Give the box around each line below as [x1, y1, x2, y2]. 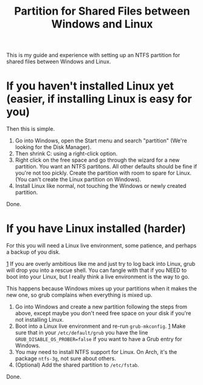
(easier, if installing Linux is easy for [6, 92, 193, 106]
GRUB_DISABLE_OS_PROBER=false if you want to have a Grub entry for [15, 336, 182, 343]
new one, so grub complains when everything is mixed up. [6, 291, 153, 299]
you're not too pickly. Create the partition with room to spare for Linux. [15, 169, 192, 177]
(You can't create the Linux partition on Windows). [15, 176, 142, 183]
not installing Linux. [15, 316, 64, 324]
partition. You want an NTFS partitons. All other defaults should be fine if [15, 163, 198, 170]
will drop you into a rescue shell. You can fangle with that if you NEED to [6, 266, 187, 274]
